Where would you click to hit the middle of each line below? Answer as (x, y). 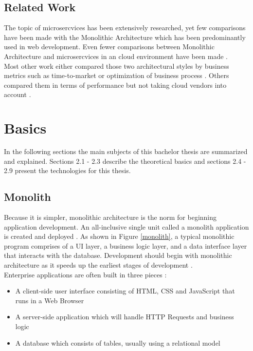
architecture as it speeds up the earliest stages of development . (98, 265)
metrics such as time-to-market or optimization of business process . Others (117, 75)
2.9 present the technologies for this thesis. (67, 170)
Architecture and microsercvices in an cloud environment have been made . (116, 56)
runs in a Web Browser (50, 300)
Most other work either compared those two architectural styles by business (117, 66)
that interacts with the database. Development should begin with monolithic (118, 255)
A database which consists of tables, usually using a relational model (118, 342)
